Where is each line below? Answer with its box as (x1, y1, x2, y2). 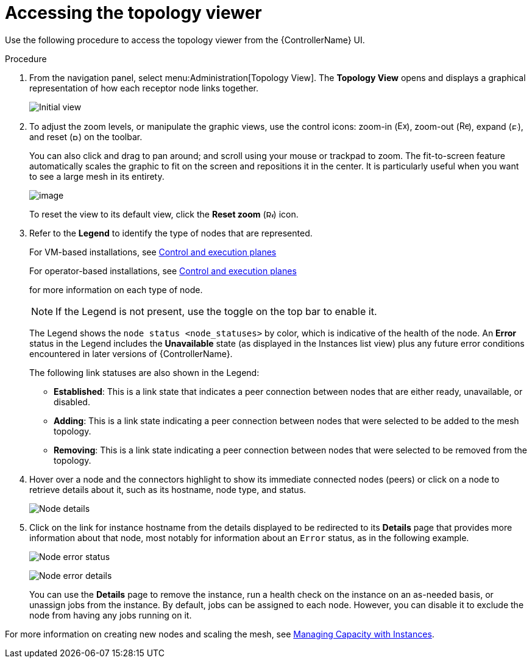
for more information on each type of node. (29, 284, 203, 295)
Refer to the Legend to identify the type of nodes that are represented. (29, 227, 313, 238)
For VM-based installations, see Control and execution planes (29, 246, 277, 257)
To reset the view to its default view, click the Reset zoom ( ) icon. (29, 208, 299, 219)
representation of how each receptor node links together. (29, 82, 258, 93)
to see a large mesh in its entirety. (29, 171, 165, 182)
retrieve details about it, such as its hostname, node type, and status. (29, 484, 307, 495)
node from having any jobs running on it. (29, 609, 192, 620)
